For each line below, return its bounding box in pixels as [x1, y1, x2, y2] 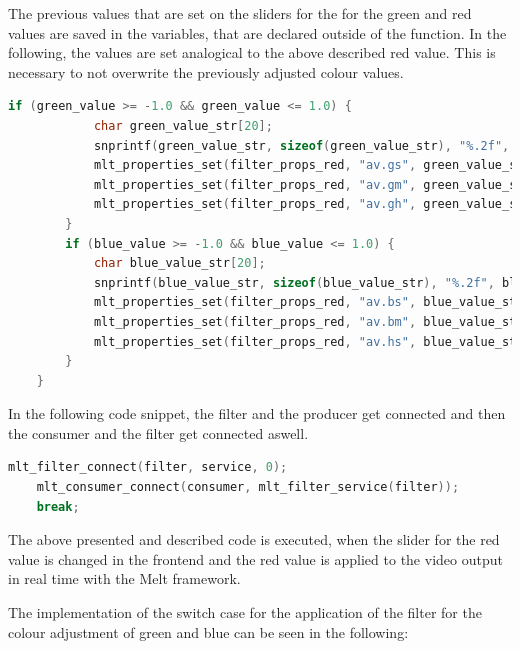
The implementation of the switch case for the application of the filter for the [8, 602, 482, 623]
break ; [36, 499, 80, 514]
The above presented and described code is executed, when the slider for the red [8, 529, 500, 550]
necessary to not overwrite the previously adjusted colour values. [8, 61, 404, 82]
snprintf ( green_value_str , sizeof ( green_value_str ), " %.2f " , [93, 138, 510, 153]
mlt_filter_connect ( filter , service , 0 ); [8, 460, 288, 475]
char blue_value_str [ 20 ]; [93, 256, 266, 271]
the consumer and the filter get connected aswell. [8, 422, 309, 443]
